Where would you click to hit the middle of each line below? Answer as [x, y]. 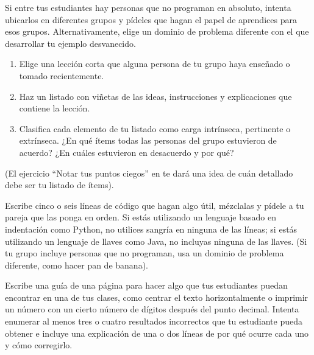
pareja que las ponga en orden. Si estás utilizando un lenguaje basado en [141, 217]
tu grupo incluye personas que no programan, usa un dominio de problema [145, 253]
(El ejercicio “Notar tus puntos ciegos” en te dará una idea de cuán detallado [149, 173]
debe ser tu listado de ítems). [59, 185]
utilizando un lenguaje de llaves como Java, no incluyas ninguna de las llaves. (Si [156, 241]
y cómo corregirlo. [39, 345]
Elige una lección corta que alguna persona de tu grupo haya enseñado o [155, 64]
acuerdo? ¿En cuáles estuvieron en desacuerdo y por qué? [127, 152]
